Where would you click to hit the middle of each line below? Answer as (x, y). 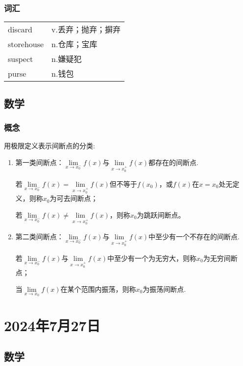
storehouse (26, 44)
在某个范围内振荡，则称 (98, 289)
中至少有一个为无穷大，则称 (152, 258)
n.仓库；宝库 (74, 44)
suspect (21, 58)
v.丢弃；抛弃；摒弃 (86, 29)
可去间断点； (77, 198)
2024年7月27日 (52, 325)
